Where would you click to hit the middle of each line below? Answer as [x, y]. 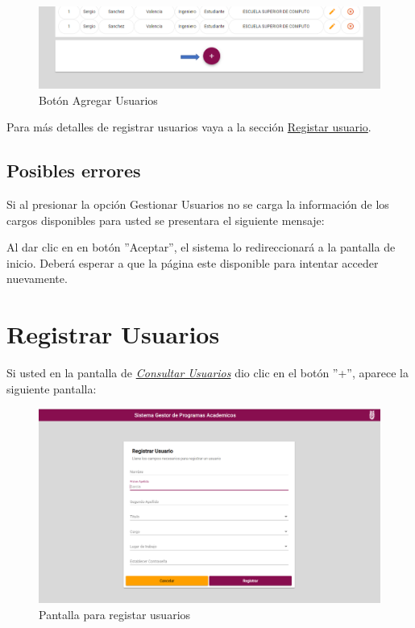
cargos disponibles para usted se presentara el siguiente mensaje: [166, 220]
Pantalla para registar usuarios [115, 615]
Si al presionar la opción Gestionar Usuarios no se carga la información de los [198, 204]
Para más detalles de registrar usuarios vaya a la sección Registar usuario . [189, 127]
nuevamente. [37, 279]
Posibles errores [74, 171]
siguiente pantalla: [52, 388]
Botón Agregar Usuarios [98, 100]
